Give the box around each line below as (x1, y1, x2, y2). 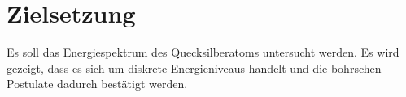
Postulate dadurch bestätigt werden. (7, 75, 188, 92)
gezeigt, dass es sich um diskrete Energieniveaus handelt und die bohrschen (7, 59, 382, 76)
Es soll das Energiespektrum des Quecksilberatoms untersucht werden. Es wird (7, 44, 399, 61)
